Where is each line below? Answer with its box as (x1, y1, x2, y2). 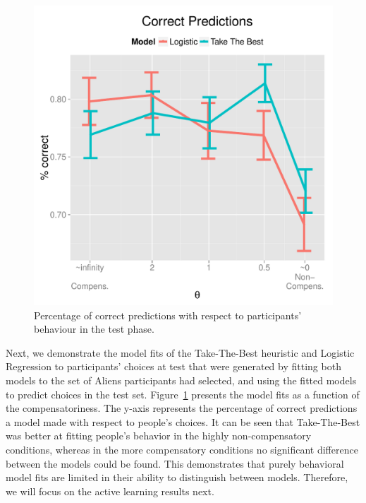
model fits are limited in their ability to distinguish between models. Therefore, (6, 470, 348, 485)
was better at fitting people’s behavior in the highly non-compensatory (6, 428, 312, 443)
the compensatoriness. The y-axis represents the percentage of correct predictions (6, 401, 358, 415)
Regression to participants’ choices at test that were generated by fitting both (6, 359, 341, 374)
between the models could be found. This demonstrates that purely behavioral (6, 456, 344, 471)
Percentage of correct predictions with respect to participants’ (34, 307, 302, 322)
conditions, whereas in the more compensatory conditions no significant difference (6, 442, 358, 456)
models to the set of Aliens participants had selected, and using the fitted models (6, 372, 357, 387)
